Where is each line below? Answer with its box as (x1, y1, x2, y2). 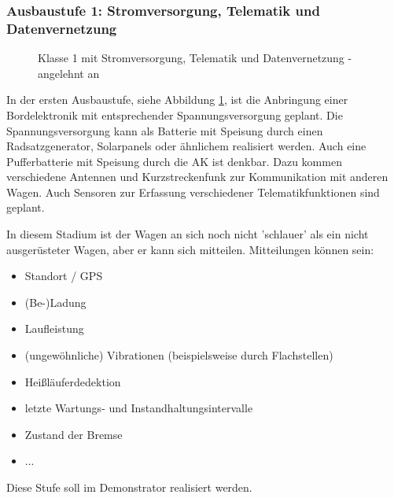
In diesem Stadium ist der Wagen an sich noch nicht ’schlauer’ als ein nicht (6, 226, 369, 242)
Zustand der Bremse (24, 426, 123, 442)
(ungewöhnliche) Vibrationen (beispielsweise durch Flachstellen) (24, 347, 333, 363)
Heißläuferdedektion (24, 373, 121, 389)
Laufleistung (24, 320, 84, 337)
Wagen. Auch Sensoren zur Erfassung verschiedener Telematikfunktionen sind (6, 183, 380, 200)
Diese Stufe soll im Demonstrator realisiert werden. (6, 479, 252, 496)
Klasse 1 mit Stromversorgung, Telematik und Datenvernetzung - (38, 50, 352, 66)
